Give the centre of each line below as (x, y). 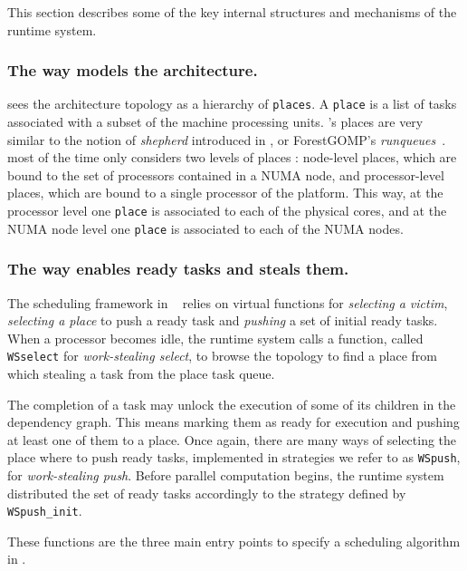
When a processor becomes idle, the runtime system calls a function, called (215, 338)
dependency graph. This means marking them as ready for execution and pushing (233, 422)
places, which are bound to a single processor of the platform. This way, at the (225, 193)
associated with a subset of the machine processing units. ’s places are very (215, 122)
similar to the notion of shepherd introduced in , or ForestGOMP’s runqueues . (227, 139)
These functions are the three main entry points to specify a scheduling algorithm (234, 541)
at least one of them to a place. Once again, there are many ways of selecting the (232, 439)
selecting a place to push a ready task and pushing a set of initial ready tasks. (223, 320)
